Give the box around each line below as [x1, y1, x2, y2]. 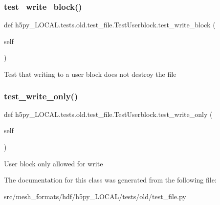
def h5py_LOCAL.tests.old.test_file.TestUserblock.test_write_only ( [4, 109, 213, 119]
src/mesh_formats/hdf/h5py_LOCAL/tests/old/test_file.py [4, 191, 186, 201]
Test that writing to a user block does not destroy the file [4, 69, 176, 79]
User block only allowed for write [4, 158, 103, 168]
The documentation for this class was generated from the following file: [4, 175, 217, 185]
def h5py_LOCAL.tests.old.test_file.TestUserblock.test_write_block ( [4, 20, 216, 30]
